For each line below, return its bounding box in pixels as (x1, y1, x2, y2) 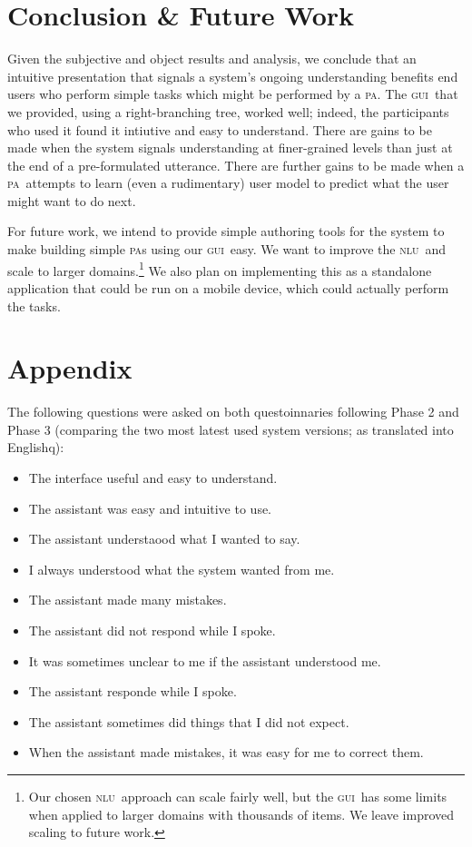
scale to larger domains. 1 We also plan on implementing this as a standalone (7, 258, 432, 280)
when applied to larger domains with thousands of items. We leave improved (28, 804, 455, 823)
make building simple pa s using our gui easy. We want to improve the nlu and (7, 240, 447, 259)
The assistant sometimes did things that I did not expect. (28, 712, 349, 731)
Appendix (7, 350, 133, 387)
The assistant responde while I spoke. (28, 682, 237, 701)
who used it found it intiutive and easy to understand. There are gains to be (7, 120, 432, 139)
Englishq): (7, 438, 64, 457)
